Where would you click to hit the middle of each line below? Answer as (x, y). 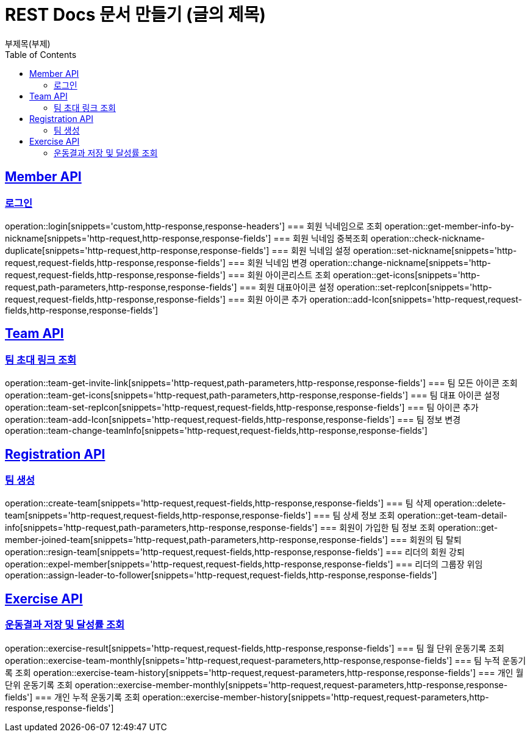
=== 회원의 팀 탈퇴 (426, 540)
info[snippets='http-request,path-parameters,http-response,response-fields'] (161, 528)
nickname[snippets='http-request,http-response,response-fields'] (138, 238)
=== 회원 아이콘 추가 (267, 299)
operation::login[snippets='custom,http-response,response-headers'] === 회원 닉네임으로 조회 (194, 226)
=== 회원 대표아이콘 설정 (287, 287)
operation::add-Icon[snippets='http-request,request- (416, 299)
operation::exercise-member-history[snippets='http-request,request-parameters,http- (316, 697)
